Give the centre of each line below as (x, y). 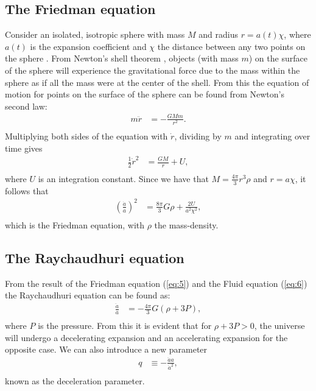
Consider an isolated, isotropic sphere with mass (95, 34)
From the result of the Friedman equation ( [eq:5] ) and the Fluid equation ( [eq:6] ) (156, 283)
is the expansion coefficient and (88, 46)
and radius (218, 34)
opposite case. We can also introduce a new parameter (106, 349)
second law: (26, 106)
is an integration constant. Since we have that (123, 178)
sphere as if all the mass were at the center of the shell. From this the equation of (157, 82)
